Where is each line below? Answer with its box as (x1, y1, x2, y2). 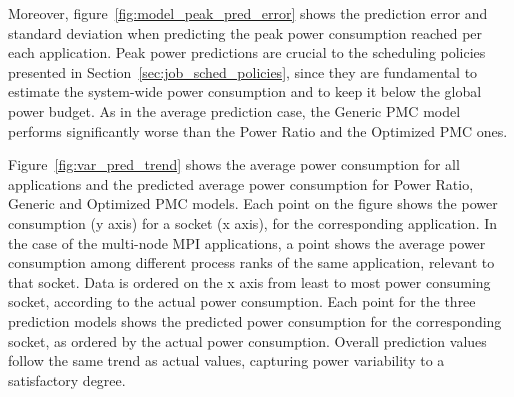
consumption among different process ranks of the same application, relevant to (8, 252, 495, 273)
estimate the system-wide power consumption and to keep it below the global (8, 81, 482, 102)
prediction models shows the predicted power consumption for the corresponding (8, 310, 502, 331)
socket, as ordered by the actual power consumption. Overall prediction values (8, 330, 487, 351)
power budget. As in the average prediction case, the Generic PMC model (8, 100, 461, 121)
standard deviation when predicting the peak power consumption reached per (8, 22, 483, 43)
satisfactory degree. (8, 369, 126, 390)
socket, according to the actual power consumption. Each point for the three (8, 291, 476, 312)
